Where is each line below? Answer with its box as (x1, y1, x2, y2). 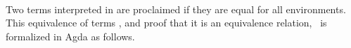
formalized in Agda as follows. (6, 29, 135, 43)
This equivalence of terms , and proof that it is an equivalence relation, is (6, 15, 327, 30)
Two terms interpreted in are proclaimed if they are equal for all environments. (6, 1, 346, 16)
